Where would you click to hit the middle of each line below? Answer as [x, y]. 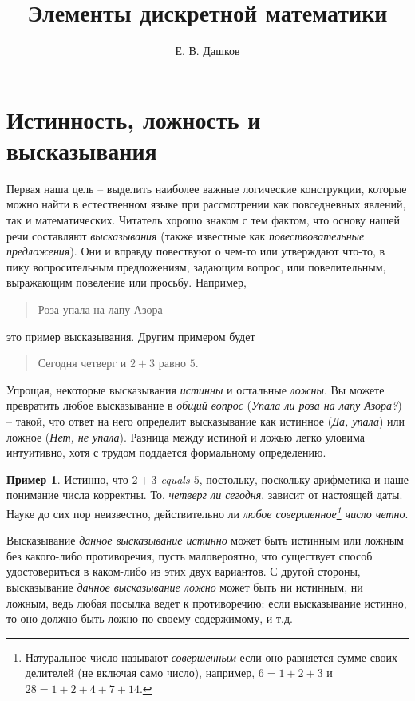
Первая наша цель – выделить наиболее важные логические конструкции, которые [207, 188]
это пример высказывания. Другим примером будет [131, 336]
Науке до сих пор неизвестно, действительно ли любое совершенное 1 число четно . [207, 512]
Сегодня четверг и [82, 363]
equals [175, 479]
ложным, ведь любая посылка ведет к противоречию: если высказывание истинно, [207, 602]
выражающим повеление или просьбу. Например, [126, 282]
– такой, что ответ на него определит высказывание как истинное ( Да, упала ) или [206, 420]
